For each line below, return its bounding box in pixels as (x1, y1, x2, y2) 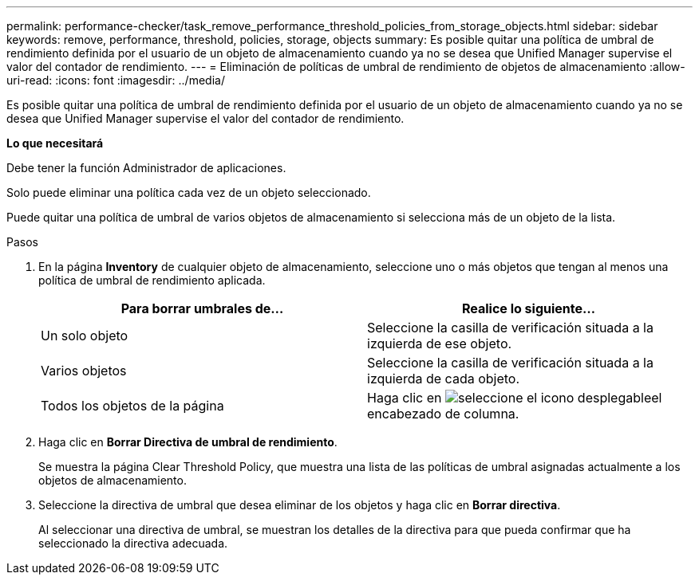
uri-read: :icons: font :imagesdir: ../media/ (6, 73, 225, 87)
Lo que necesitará (6, 136, 104, 150)
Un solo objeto (41, 328, 128, 343)
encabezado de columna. (367, 406, 519, 422)
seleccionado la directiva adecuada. (38, 536, 228, 550)
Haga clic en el (367, 390, 662, 406)
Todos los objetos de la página (41, 398, 224, 414)
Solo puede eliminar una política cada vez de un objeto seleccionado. (6, 186, 371, 199)
